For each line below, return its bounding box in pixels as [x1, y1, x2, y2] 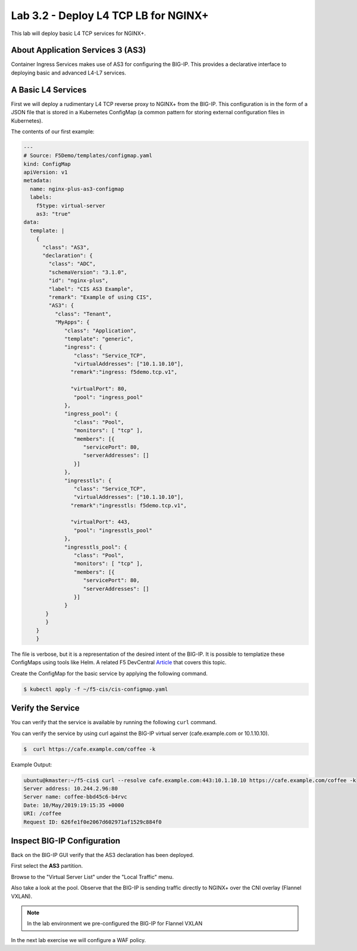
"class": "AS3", [42, 244, 90, 251]
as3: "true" [36, 211, 71, 217]
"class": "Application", [64, 327, 137, 334]
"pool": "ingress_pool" [73, 393, 143, 401]
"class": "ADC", [48, 261, 96, 267]
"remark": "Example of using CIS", [48, 293, 153, 301]
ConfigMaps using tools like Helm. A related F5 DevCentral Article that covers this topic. [11, 659, 227, 666]
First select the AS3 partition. [11, 862, 83, 869]
